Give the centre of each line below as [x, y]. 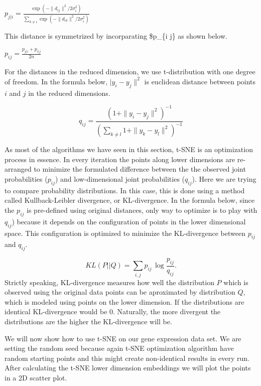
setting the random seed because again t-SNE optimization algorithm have [119, 348]
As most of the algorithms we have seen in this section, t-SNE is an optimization [129, 149]
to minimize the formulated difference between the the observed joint [140, 169]
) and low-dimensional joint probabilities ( [120, 178]
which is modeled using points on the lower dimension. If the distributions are [124, 301]
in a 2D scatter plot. [36, 377]
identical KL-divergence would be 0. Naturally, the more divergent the [113, 311]
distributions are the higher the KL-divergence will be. [88, 321]
